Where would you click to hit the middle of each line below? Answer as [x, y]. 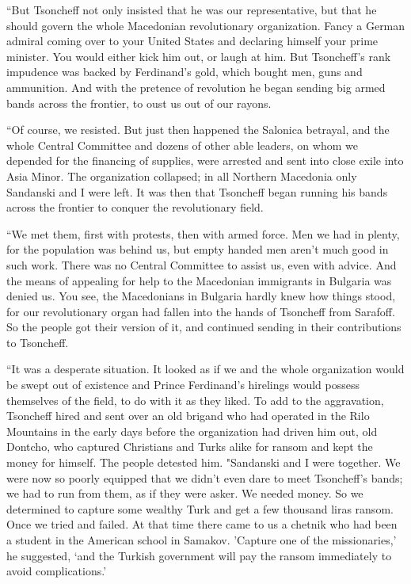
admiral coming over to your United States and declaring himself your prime [192, 41]
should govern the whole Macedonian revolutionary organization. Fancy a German [206, 25]
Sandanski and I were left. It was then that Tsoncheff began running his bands [197, 191]
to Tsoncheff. [38, 342]
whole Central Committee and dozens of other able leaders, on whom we [182, 145]
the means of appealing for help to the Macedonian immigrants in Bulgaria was [199, 280]
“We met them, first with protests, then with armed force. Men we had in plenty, [203, 233]
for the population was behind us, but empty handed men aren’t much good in [198, 249]
